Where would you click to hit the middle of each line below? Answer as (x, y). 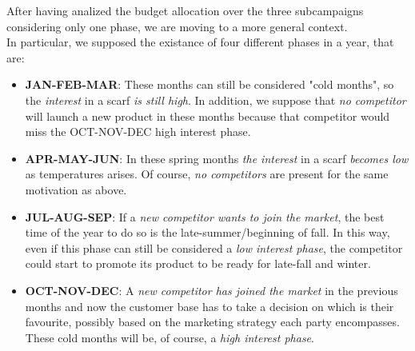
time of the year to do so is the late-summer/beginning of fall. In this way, (207, 232)
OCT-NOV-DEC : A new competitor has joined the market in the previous (211, 290)
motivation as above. (76, 189)
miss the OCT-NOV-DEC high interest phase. (138, 132)
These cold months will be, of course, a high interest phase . (170, 337)
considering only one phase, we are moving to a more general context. (177, 26)
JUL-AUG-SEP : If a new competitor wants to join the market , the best (205, 216)
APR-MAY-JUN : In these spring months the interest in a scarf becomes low (217, 158)
